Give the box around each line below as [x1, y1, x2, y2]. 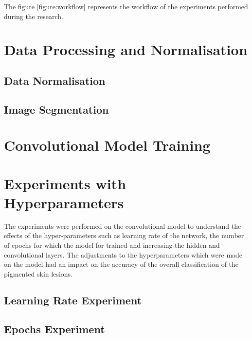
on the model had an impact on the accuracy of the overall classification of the [4, 259, 239, 269]
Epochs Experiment [4, 321, 105, 336]
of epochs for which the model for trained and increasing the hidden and [4, 240, 220, 250]
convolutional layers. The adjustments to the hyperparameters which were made [4, 249, 243, 259]
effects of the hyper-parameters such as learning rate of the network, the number [4, 230, 244, 240]
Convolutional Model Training [4, 135, 211, 155]
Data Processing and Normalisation [4, 40, 248, 60]
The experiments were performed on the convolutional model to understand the [4, 220, 241, 231]
